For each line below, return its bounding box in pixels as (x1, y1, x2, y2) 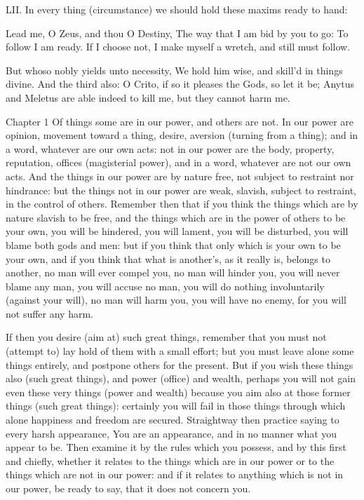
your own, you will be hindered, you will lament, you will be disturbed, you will (6, 224, 349, 238)
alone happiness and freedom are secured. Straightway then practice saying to (6, 412, 339, 427)
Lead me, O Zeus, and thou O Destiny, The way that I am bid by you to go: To (6, 25, 349, 40)
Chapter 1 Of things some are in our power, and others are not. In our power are (6, 114, 354, 128)
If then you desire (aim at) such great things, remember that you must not (6, 330, 327, 344)
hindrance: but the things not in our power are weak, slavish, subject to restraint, (6, 182, 356, 197)
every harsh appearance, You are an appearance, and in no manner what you (6, 426, 337, 440)
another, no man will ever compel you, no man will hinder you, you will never (6, 265, 340, 280)
